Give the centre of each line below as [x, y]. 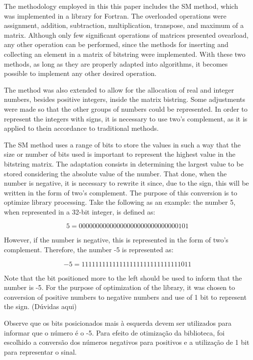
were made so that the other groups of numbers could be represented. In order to [126, 108]
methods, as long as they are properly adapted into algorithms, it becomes [116, 63]
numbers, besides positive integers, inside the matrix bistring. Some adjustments [125, 99]
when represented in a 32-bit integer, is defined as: [80, 211]
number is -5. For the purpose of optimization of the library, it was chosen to [120, 287]
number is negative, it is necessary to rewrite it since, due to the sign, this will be [126, 183]
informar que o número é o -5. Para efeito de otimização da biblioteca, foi [114, 332]
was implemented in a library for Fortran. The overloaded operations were [115, 15]
